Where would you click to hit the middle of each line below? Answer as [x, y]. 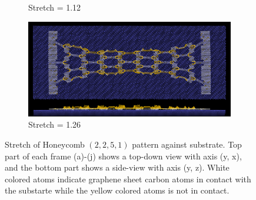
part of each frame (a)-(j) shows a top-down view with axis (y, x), [123, 156]
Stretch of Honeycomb [45, 144]
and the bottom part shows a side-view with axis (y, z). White [117, 167]
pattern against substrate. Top [187, 144]
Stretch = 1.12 [55, 7]
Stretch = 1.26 [55, 124]
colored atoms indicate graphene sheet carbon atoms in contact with [128, 179]
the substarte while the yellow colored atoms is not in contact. [117, 190]
